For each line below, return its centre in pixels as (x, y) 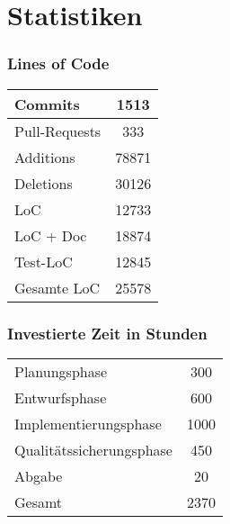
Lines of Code (58, 63)
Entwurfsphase (61, 397)
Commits (47, 104)
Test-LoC (44, 261)
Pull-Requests (58, 131)
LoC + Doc (51, 235)
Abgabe (39, 475)
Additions (45, 157)
